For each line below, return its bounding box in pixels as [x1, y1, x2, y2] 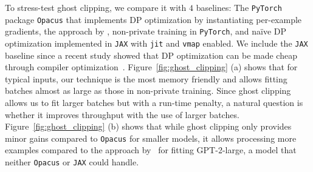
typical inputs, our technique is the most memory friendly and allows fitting [5, 72, 287, 85]
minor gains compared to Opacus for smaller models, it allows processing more [5, 131, 297, 144]
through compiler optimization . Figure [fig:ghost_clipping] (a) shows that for [5, 61, 298, 73]
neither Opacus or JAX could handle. [5, 156, 139, 168]
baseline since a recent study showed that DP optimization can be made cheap [5, 48, 297, 61]
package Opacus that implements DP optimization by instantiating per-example [5, 13, 302, 25]
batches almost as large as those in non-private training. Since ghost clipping [5, 84, 291, 97]
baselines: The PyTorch [196, 1, 282, 13]
